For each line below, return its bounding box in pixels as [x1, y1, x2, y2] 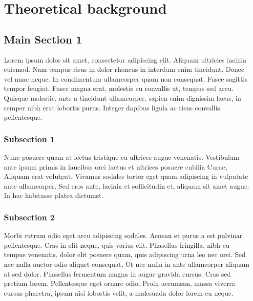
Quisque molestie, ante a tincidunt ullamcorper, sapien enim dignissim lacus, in [4, 92, 241, 103]
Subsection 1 [4, 132, 55, 145]
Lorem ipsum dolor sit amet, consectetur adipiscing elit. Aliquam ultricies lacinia [4, 54, 247, 64]
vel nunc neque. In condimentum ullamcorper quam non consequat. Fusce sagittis [4, 73, 248, 84]
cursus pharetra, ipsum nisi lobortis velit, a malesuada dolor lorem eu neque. [4, 287, 233, 298]
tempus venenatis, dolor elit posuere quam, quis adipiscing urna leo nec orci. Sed [4, 249, 246, 259]
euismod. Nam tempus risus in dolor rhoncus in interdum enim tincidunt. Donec [4, 64, 244, 74]
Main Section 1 [4, 31, 82, 46]
